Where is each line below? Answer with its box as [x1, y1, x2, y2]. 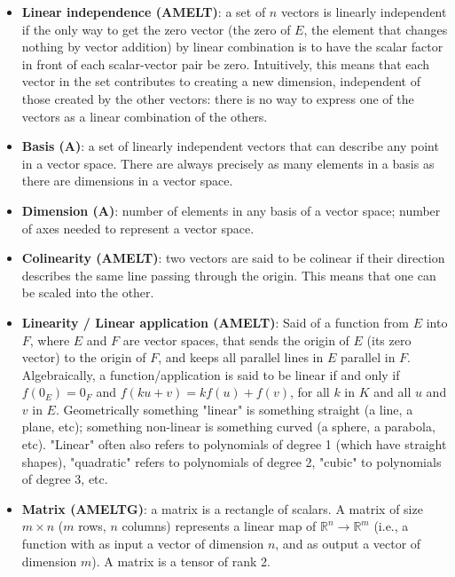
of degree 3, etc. [21, 470, 108, 488]
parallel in [340, 348, 396, 367]
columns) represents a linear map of [122, 517, 317, 535]
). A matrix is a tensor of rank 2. [91, 551, 271, 570]
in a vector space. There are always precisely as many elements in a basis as [21, 154, 435, 172]
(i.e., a [373, 517, 409, 535]
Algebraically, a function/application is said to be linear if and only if [21, 365, 400, 383]
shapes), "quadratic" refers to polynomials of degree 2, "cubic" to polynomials [21, 452, 442, 470]
